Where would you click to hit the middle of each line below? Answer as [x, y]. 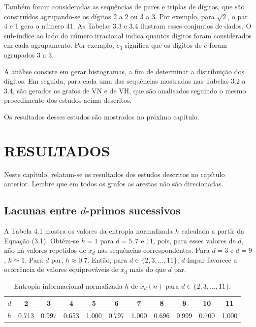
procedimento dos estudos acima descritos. [68, 100]
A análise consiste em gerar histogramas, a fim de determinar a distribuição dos [124, 71]
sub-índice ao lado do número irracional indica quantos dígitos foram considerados [128, 35]
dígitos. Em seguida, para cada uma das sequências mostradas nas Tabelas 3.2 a [125, 81]
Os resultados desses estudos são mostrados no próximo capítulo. [102, 116]
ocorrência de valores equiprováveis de [61, 269]
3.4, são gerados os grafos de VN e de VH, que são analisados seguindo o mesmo [125, 90]
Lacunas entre [40, 210]
